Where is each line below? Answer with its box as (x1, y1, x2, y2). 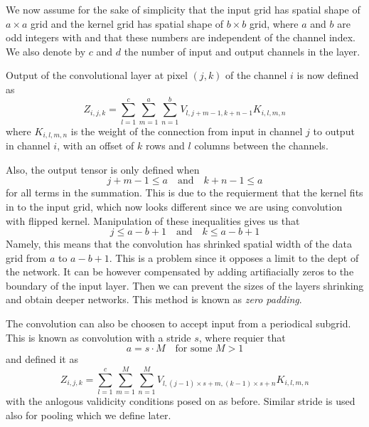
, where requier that (198, 330, 286, 344)
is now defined (296, 68, 359, 83)
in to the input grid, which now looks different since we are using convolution (6, 199, 343, 213)
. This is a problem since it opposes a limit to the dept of (109, 250, 359, 265)
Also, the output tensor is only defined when (6, 162, 200, 176)
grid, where (250, 16, 299, 31)
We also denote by (6, 43, 86, 58)
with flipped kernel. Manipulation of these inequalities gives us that (6, 213, 300, 228)
